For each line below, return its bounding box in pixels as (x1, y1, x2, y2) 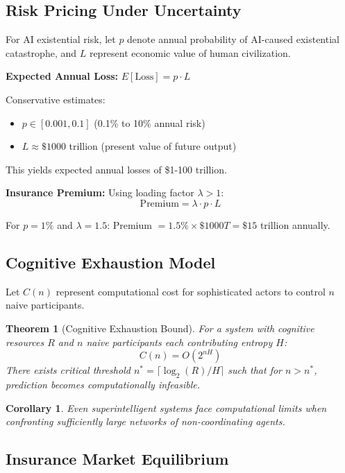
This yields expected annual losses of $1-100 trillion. (6, 162, 227, 176)
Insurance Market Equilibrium (6, 448, 229, 470)
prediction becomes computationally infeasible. (6, 377, 201, 391)
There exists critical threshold (6, 363, 131, 377)
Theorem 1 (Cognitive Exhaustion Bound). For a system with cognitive (6, 320, 314, 335)
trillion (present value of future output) (69, 139, 237, 153)
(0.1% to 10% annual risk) (94, 115, 205, 130)
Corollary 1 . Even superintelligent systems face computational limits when (6, 400, 327, 415)
